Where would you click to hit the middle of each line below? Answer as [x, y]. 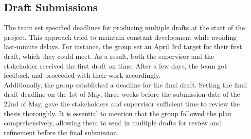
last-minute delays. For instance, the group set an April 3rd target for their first [123, 46]
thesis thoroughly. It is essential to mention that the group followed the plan [118, 113]
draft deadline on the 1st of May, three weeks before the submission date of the [122, 94]
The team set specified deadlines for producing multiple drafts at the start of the [125, 27]
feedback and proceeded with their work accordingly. [82, 75]
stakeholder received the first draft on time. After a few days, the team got [116, 65]
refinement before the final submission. [62, 132]
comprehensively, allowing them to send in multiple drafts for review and [113, 123]
